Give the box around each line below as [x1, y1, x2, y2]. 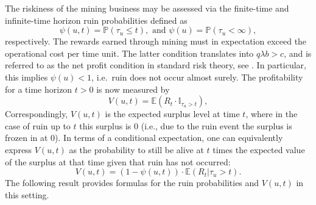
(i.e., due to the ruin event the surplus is [141, 119, 292, 132]
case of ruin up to [5, 119, 71, 132]
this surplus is [79, 119, 132, 132]
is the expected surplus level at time [105, 107, 240, 120]
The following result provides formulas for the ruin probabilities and [5, 176, 259, 189]
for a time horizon [5, 82, 72, 95]
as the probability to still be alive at [69, 143, 204, 156]
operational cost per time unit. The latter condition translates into [5, 46, 254, 59]
